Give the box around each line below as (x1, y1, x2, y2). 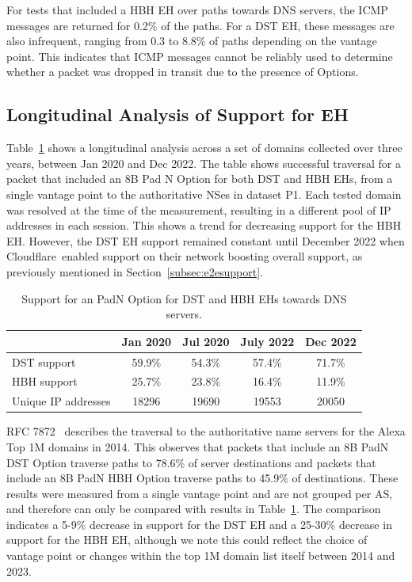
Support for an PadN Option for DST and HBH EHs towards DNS (21, 290, 347, 306)
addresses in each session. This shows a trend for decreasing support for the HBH (6, 217, 402, 234)
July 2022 (240, 333, 295, 349)
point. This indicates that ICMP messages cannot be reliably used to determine (6, 48, 393, 64)
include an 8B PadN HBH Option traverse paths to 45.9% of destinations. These (6, 470, 399, 486)
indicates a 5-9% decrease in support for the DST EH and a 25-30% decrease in (6, 515, 392, 532)
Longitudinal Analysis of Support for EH (6, 102, 349, 127)
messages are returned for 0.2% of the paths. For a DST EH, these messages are (6, 17, 395, 33)
